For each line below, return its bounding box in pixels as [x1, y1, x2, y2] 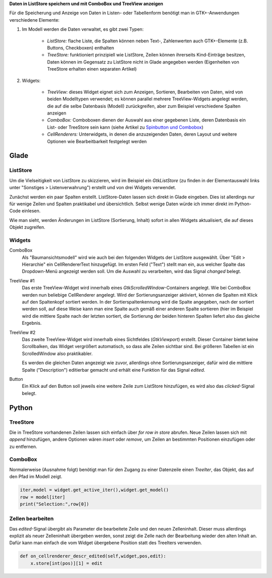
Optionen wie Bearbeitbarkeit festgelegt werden [47, 138, 147, 144]
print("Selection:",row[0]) [20, 501, 89, 507]
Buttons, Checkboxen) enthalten [47, 44, 114, 50]
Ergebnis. [22, 320, 42, 326]
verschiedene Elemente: [9, 17, 60, 23]
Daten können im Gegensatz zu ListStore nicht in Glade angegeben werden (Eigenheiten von [47, 59, 239, 65]
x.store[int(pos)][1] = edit [30, 560, 103, 566]
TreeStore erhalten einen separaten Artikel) [47, 66, 137, 72]
